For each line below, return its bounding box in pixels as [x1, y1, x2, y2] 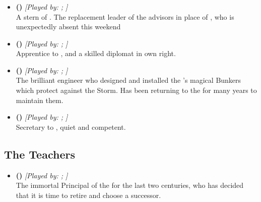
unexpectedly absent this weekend [16, 21, 121, 32]
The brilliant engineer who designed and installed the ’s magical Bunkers [16, 75, 241, 85]
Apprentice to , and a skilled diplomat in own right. [16, 48, 176, 59]
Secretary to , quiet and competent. [16, 121, 126, 132]
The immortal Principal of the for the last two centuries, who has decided [16, 180, 244, 190]
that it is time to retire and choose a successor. [16, 189, 161, 200]
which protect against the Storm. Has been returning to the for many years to [16, 85, 257, 95]
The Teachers [4, 146, 75, 162]
